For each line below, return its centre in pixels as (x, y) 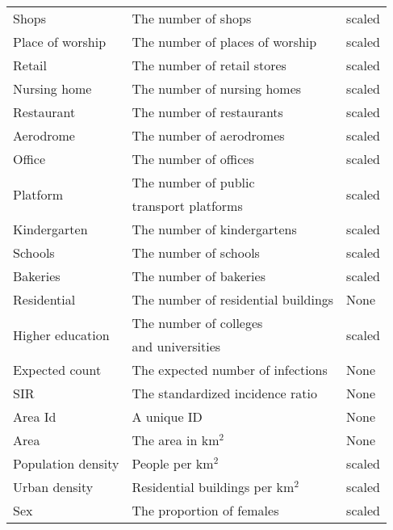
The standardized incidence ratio (224, 393)
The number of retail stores (209, 65)
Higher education (61, 334)
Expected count (57, 370)
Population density (66, 463)
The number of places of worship (224, 42)
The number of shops (192, 18)
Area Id (35, 416)
